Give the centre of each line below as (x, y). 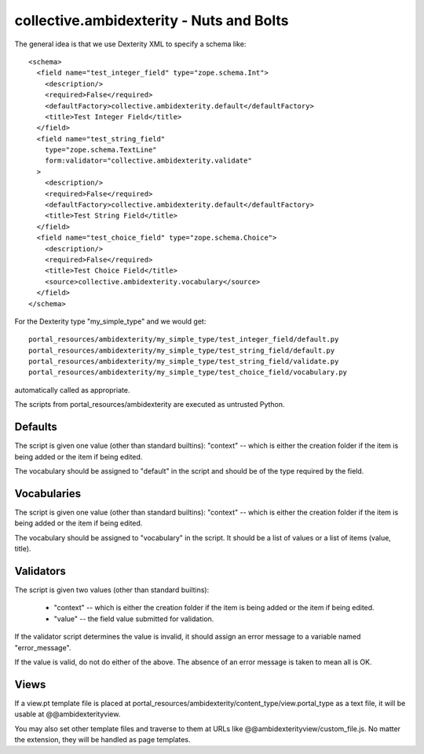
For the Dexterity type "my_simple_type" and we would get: (110, 321)
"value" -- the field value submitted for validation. (134, 619)
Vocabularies (48, 494)
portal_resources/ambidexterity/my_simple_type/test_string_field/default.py (182, 350)
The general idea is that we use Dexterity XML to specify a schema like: (130, 44)
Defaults (36, 427)
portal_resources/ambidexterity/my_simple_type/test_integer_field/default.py (184, 339)
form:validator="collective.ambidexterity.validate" (148, 161)
